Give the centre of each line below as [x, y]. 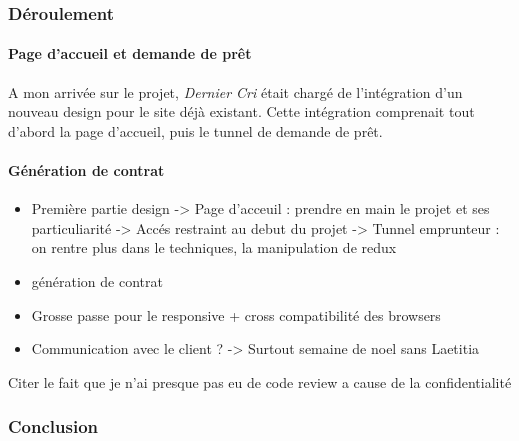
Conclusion [53, 426]
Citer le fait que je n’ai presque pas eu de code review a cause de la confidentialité [260, 381]
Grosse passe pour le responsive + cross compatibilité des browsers [236, 314]
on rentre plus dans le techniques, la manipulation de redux [214, 247]
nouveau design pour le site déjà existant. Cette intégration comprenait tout [241, 111]
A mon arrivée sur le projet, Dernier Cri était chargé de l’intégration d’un [235, 91]
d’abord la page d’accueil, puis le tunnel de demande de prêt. [195, 130]
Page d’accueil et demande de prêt [130, 53]
